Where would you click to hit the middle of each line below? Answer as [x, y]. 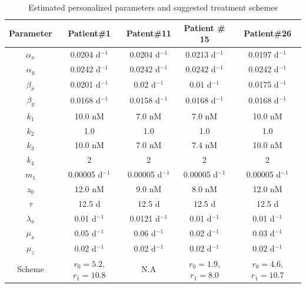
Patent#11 [149, 33]
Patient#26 [267, 33]
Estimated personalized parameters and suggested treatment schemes [153, 7]
